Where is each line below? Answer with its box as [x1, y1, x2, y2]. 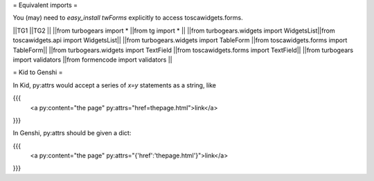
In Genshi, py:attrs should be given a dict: [12, 129, 132, 137]
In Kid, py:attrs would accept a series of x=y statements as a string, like [12, 80, 216, 89]
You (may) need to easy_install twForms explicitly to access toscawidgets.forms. [12, 14, 243, 22]
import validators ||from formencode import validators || [12, 55, 172, 64]
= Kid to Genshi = [12, 68, 63, 76]
